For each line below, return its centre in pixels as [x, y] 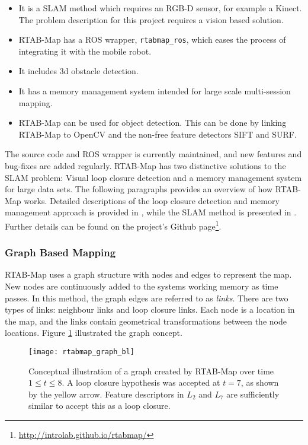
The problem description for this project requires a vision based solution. [151, 19]
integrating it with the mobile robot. [85, 51]
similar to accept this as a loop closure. [100, 406]
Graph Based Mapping [60, 252]
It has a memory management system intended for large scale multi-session [155, 91]
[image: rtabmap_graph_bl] [81, 352]
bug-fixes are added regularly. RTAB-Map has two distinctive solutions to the [145, 166]
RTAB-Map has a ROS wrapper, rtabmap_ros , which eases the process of [152, 39]
